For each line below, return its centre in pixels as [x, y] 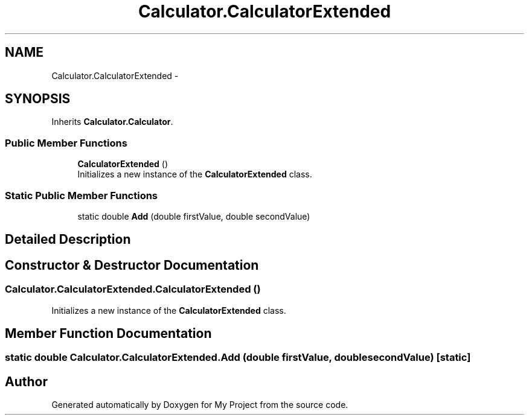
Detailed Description [68, 240]
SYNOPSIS [38, 99]
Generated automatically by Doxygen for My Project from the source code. [200, 405]
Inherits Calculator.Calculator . [112, 122]
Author [26, 381]
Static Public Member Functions [82, 195]
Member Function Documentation [108, 333]
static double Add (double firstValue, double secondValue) [194, 216]
